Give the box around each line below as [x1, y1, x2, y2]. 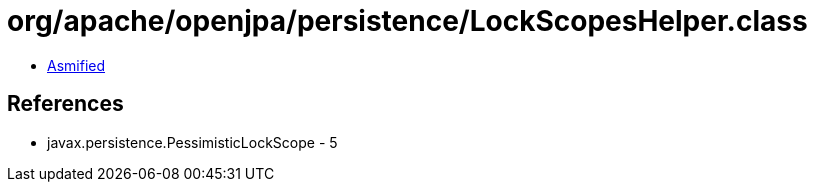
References [7, 91, 124, 117]
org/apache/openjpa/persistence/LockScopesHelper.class [7, 4, 808, 38]
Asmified [47, 56, 106, 74]
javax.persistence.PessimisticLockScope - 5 [47, 133, 338, 151]
